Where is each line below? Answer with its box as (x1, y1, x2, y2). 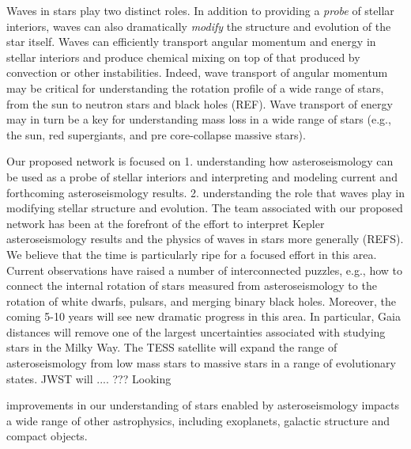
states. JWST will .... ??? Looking (6, 370, 172, 386)
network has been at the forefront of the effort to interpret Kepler (6, 215, 325, 231)
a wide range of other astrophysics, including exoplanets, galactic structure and (6, 412, 390, 428)
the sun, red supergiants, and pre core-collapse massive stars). (6, 126, 306, 143)
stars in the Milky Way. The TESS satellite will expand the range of (6, 339, 337, 356)
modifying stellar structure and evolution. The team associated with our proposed (6, 200, 403, 216)
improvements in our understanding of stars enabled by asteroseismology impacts (6, 397, 400, 413)
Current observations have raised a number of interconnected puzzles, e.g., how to (6, 261, 403, 278)
